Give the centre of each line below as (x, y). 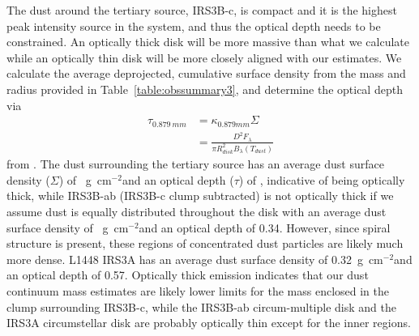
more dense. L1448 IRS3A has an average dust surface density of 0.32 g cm (195, 259)
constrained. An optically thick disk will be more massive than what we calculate (208, 42)
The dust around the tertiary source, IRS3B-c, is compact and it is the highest (202, 10)
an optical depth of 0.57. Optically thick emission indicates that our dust (188, 275)
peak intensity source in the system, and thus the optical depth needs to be (194, 26)
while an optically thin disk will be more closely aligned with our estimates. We (204, 57)
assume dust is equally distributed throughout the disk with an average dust (197, 212)
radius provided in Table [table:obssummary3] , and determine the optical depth (205, 89)
